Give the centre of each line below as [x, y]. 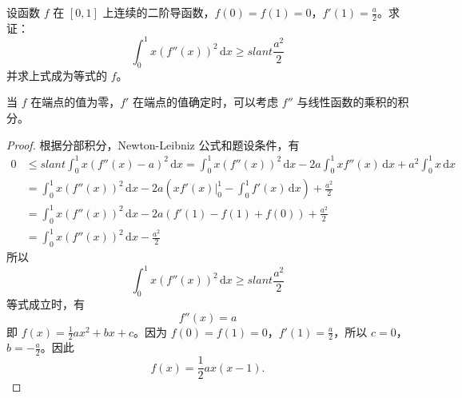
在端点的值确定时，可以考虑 [206, 102]
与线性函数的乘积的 [347, 102]
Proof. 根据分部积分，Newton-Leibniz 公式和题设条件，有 [153, 144]
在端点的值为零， [76, 102]
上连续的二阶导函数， [159, 12]
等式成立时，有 [46, 304]
